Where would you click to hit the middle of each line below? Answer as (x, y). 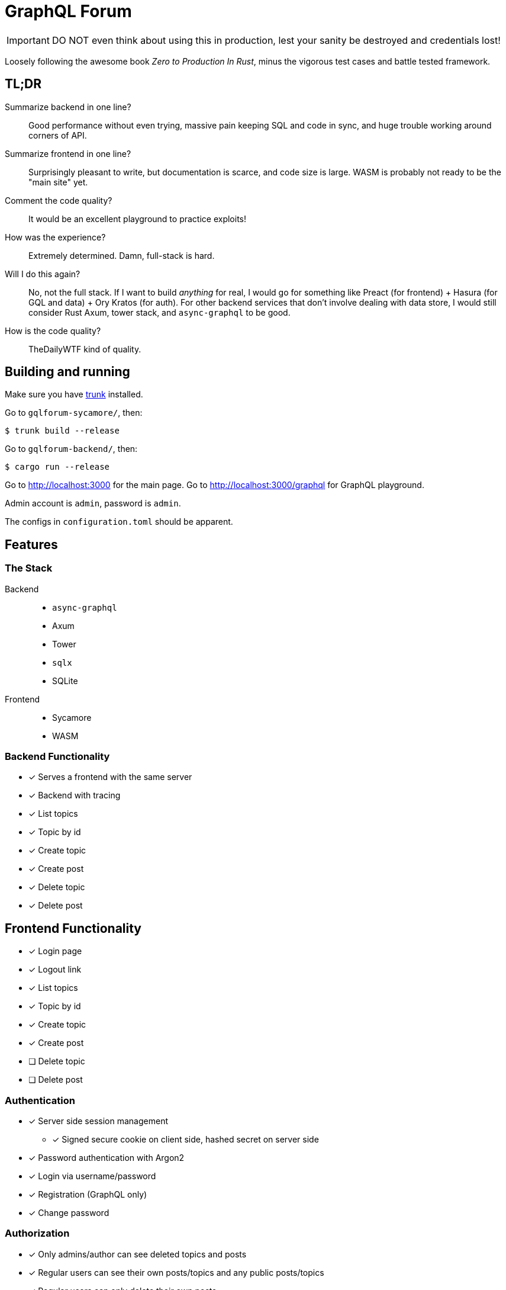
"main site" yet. (58, 182)
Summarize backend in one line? (68, 107)
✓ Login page (55, 951)
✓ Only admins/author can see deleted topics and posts (138, 1254)
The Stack (29, 568)
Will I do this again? (43, 274)
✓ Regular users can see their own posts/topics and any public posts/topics (176, 1272)
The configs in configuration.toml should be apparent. (119, 522)
